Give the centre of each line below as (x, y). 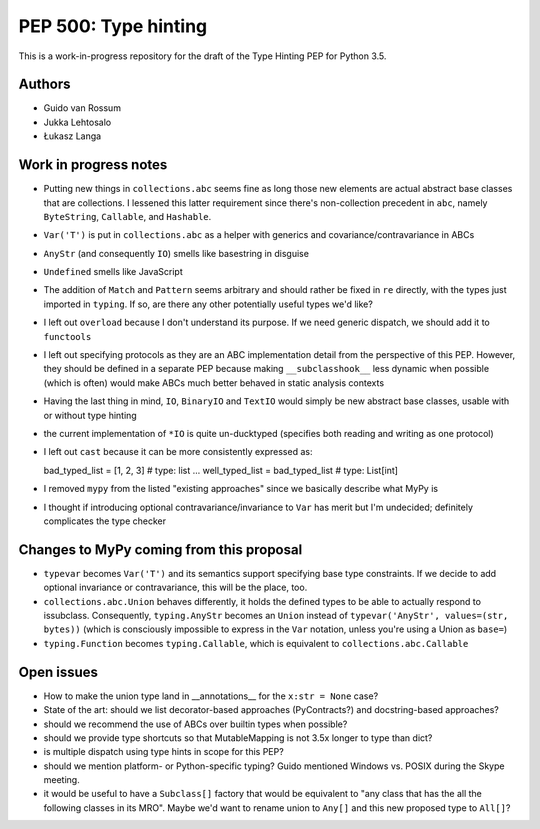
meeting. (61, 780)
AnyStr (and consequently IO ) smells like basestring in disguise (176, 253)
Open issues (58, 671)
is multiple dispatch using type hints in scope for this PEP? (163, 752)
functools (67, 336)
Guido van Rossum (82, 108)
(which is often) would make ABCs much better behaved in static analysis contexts (214, 382)
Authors (44, 84)
